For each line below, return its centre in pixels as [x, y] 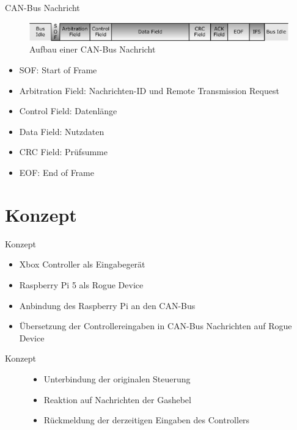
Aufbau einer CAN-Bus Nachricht [93, 49]
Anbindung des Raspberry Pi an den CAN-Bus [107, 305]
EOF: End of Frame [57, 173]
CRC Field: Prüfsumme [63, 152]
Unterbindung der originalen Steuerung [117, 378]
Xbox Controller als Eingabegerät [82, 264]
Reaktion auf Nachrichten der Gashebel [117, 399]
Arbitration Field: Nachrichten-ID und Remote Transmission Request [149, 90]
